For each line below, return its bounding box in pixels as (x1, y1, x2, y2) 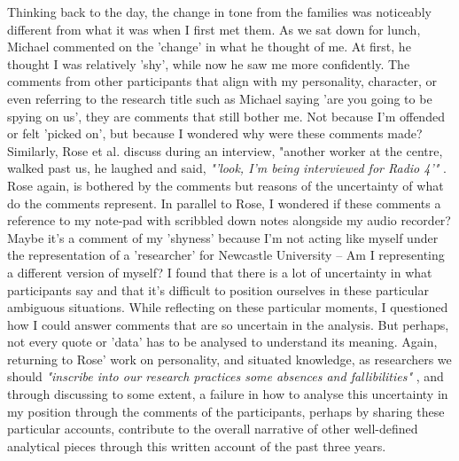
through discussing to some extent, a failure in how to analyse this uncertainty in (7, 385, 448, 403)
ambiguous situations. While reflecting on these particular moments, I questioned (7, 298, 448, 316)
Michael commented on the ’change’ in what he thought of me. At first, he (7, 37, 411, 56)
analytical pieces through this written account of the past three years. (7, 436, 386, 455)
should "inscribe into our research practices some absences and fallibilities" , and (7, 367, 444, 386)
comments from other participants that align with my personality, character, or (7, 72, 438, 90)
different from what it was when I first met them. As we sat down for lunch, (7, 20, 421, 38)
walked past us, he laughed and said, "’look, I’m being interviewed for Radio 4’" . (7, 159, 447, 177)
